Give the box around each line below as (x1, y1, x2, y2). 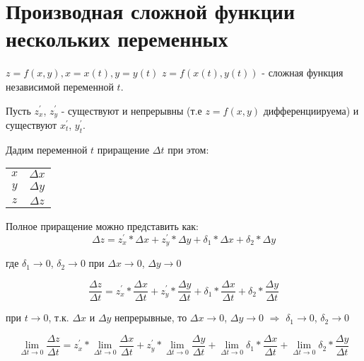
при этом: (168, 142, 209, 156)
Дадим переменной (6, 142, 88, 156)
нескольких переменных (6, 24, 228, 53)
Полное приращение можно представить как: (6, 219, 199, 234)
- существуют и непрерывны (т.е (61, 103, 202, 118)
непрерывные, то (115, 310, 187, 325)
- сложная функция (262, 65, 344, 80)
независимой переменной (6, 79, 114, 93)
